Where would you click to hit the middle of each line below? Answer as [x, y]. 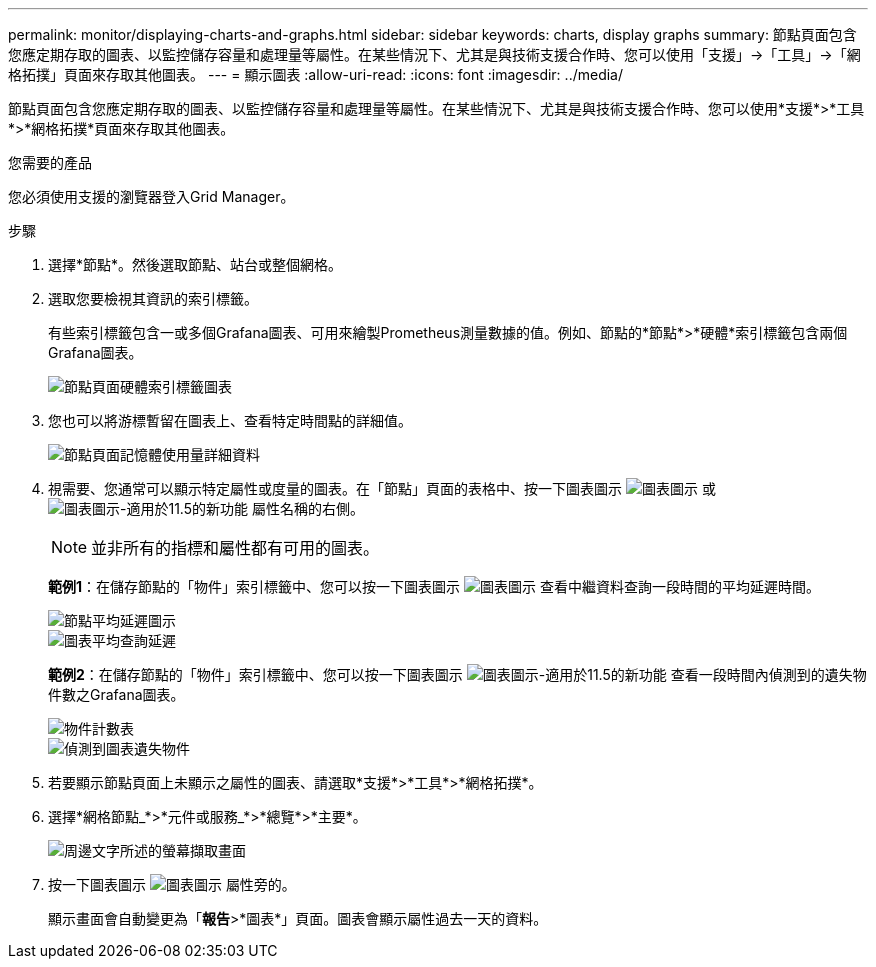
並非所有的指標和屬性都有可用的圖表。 [235, 548]
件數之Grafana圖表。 [116, 694]
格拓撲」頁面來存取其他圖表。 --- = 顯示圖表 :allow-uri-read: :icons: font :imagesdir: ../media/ [316, 74]
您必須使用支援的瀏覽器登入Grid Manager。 [151, 196]
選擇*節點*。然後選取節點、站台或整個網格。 [195, 264]
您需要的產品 [50, 162]
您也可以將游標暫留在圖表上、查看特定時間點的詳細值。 [230, 420]
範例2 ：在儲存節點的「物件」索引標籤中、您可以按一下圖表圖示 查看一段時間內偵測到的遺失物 [457, 674]
